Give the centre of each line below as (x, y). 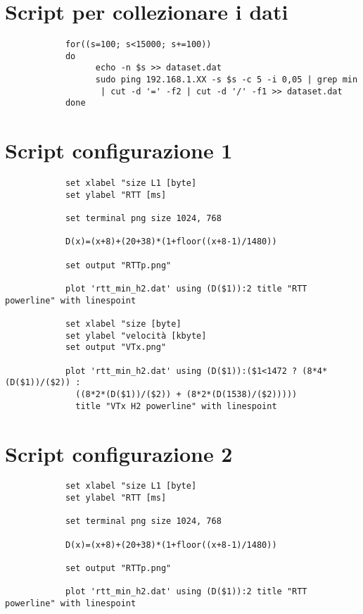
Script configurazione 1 (119, 150)
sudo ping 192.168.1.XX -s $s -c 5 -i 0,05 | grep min (227, 80)
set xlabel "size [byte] (123, 324)
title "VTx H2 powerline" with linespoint (176, 406)
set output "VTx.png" (116, 347)
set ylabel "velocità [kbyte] (136, 336)
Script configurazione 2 (119, 453)
